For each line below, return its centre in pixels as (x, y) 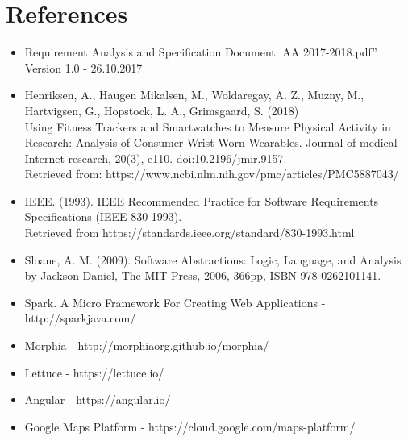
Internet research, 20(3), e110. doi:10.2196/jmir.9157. (156, 158)
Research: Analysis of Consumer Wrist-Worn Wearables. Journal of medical (211, 142)
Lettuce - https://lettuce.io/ (94, 372)
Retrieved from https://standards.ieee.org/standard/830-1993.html (189, 233)
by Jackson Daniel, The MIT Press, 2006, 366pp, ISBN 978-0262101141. (203, 275)
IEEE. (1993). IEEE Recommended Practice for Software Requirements (202, 200)
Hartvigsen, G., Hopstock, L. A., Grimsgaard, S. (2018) (162, 110)
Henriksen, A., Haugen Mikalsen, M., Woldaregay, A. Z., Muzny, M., (194, 95)
